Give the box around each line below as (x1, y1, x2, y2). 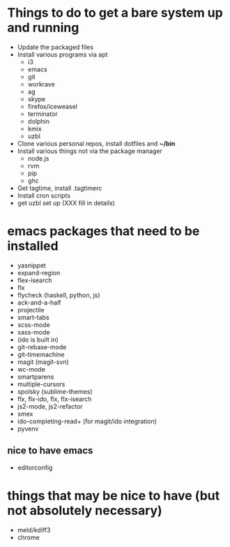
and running (7, 20, 79, 36)
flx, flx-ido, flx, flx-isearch (17, 395, 92, 403)
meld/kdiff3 (17, 525, 51, 534)
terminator (27, 110, 58, 118)
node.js (27, 154, 49, 162)
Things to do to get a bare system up (7, 5, 223, 21)
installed (7, 238, 59, 254)
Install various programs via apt (17, 50, 108, 59)
